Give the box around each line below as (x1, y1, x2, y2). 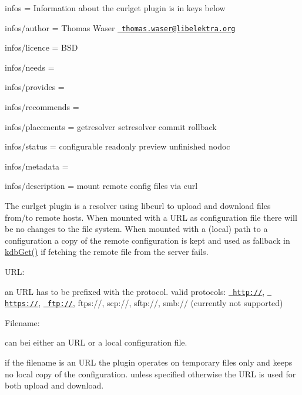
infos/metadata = (5, 160, 69, 172)
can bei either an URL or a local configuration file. (5, 336, 187, 348)
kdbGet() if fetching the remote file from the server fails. (5, 245, 209, 258)
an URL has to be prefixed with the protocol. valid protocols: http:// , (5, 285, 265, 297)
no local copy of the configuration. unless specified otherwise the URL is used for (5, 367, 296, 380)
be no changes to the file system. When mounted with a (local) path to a (5, 223, 268, 235)
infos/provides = (5, 81, 65, 93)
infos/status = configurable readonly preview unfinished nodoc (5, 140, 230, 152)
